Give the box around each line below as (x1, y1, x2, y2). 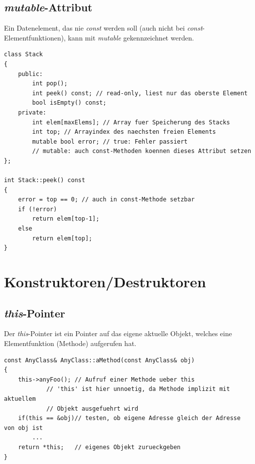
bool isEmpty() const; (32, 99, 107, 107)
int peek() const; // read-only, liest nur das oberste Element (32, 89, 248, 97)
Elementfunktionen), (4, 32, 66, 42)
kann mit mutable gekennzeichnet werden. (68, 32, 194, 42)
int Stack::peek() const (4, 177, 85, 184)
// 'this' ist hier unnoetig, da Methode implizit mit (46, 386, 230, 393)
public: (18, 70, 43, 77)
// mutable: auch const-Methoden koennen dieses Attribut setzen (32, 148, 252, 155)
